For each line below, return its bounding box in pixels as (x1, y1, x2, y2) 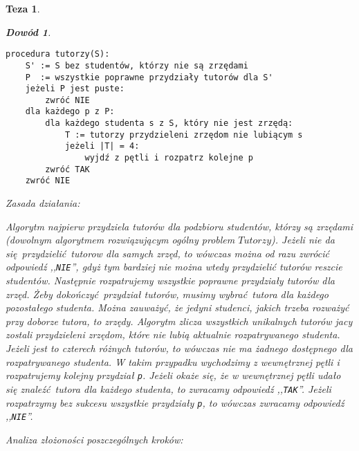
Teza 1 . (6, 1, 40, 15)
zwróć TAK (45, 164, 90, 174)
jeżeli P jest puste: (25, 84, 125, 94)
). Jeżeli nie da (271, 232, 335, 247)
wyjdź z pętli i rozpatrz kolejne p (84, 153, 253, 163)
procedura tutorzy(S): (6, 49, 110, 59)
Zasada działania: (6, 196, 80, 210)
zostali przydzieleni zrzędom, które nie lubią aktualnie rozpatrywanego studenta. (6, 327, 340, 342)
